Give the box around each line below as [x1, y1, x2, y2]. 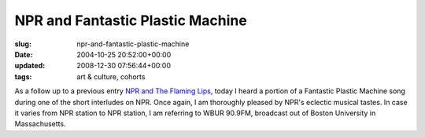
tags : [14, 71, 32, 82]
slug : [14, 39, 31, 49]
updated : [14, 61, 46, 71]
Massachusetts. [14, 119, 66, 129]
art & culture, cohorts [76, 71, 146, 82]
